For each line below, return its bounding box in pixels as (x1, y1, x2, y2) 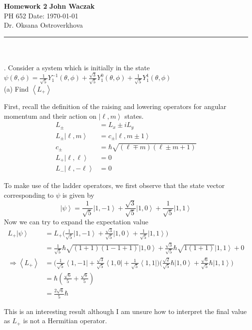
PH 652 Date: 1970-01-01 (4, 10, 79, 20)
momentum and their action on (4, 110, 96, 121)
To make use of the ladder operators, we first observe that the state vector (4, 180, 225, 190)
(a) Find (4, 83, 29, 94)
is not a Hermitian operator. (23, 315, 107, 326)
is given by (62, 189, 94, 200)
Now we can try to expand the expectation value (4, 216, 148, 226)
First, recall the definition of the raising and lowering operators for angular (4, 101, 226, 111)
